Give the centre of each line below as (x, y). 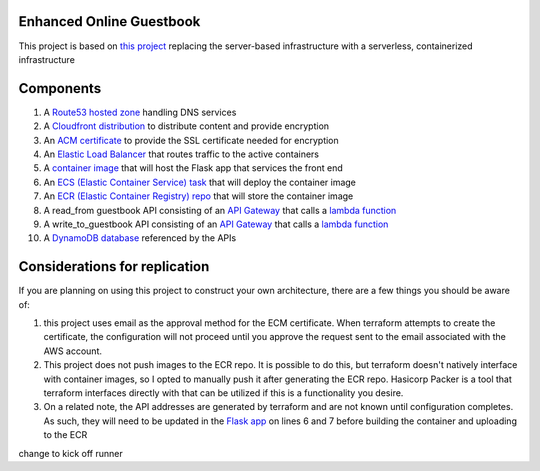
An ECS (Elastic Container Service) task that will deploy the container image (200, 182)
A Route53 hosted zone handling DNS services (140, 112)
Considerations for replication (114, 266)
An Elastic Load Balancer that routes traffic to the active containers (181, 154)
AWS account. (72, 351)
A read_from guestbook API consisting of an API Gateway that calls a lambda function (220, 210)
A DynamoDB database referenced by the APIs (140, 238)
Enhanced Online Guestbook (109, 21)
